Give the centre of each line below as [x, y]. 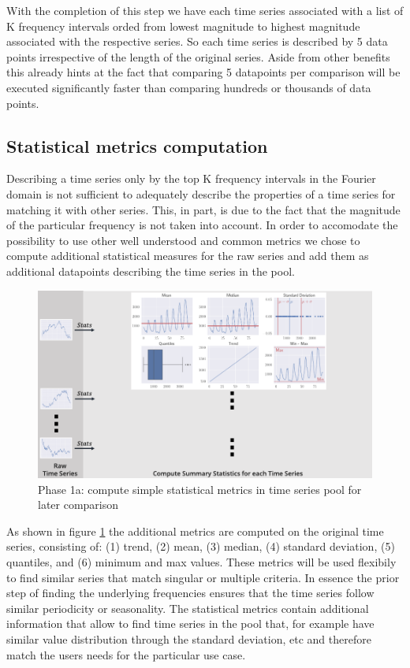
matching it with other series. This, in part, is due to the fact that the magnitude [203, 209]
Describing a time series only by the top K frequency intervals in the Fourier [191, 178]
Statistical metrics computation [137, 145]
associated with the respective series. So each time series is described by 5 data [197, 41]
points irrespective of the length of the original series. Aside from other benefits [198, 56]
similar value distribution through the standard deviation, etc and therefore [189, 638]
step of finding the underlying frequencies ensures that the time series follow [190, 593]
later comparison [78, 505]
